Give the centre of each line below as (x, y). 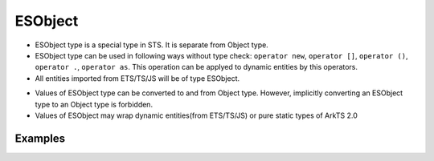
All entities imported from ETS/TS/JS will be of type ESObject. (137, 78)
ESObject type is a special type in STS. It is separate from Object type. (151, 45)
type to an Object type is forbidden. (94, 104)
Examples (40, 138)
